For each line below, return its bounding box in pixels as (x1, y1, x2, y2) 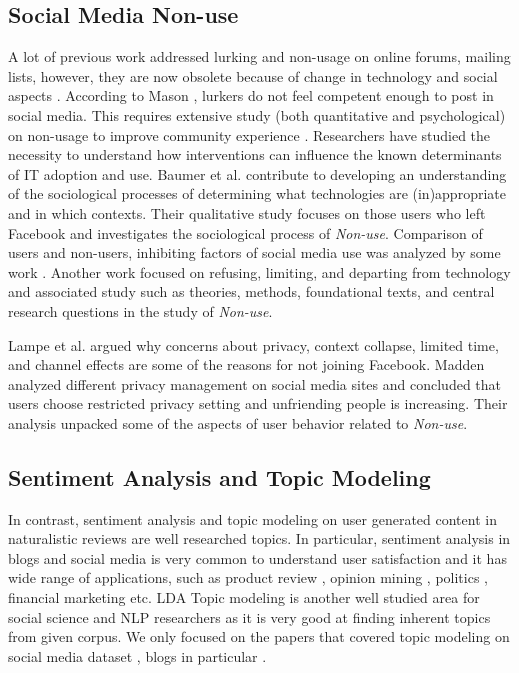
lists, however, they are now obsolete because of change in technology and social (8, 65, 498, 86)
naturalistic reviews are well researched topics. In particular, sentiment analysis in (8, 528, 511, 549)
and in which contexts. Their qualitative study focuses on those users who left (8, 202, 486, 223)
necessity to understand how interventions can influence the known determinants (8, 144, 502, 165)
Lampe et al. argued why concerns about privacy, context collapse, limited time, (8, 334, 499, 355)
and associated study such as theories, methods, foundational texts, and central (8, 281, 495, 302)
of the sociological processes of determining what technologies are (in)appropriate (8, 183, 506, 204)
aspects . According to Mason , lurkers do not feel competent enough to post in (8, 85, 494, 106)
